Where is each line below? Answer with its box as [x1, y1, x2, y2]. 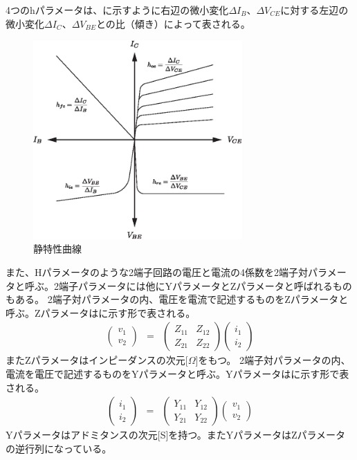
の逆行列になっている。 [6, 441, 112, 455]
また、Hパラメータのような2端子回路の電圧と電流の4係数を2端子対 [6, 264, 309, 279]
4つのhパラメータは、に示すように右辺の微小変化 [6, 3, 229, 17]
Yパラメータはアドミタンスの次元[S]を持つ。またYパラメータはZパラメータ [6, 427, 346, 442]
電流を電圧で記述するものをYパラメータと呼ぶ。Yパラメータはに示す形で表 [6, 366, 349, 380]
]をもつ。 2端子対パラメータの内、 [195, 353, 351, 367]
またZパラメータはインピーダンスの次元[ [6, 353, 188, 367]
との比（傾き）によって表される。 [95, 16, 250, 30]
